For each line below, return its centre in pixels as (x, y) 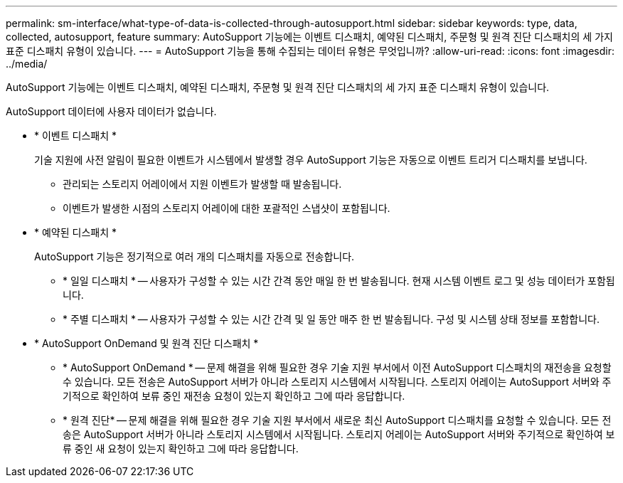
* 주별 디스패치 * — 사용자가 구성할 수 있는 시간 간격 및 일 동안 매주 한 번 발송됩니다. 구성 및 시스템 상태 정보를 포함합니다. (331, 319)
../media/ (27, 64)
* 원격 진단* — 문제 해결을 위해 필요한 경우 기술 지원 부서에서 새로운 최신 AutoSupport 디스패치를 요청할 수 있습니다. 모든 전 (337, 420)
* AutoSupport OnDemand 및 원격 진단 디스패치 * (147, 343)
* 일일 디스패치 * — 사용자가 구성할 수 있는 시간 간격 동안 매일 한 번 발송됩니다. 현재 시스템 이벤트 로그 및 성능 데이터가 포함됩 (339, 281)
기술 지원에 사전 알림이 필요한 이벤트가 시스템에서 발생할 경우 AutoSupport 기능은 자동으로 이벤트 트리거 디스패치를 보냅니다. (311, 160)
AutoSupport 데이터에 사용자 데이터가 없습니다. (111, 111)
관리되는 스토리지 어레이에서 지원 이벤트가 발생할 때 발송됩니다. (202, 184)
